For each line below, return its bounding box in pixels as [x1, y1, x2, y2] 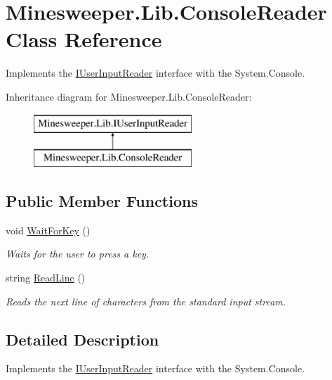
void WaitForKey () [6, 222, 91, 237]
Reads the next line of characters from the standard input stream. [6, 293, 286, 308]
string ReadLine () [6, 270, 86, 285]
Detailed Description [6, 328, 159, 350]
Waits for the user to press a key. [6, 246, 150, 261]
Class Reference [6, 25, 162, 53]
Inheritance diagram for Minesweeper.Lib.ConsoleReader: [6, 89, 252, 103]
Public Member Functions [6, 190, 198, 212]
